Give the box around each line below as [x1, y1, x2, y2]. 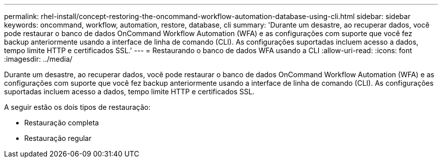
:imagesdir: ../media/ [4, 55, 73, 63]
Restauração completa [24, 118, 99, 127]
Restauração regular [24, 134, 92, 142]
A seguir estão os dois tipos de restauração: [4, 103, 151, 111]
